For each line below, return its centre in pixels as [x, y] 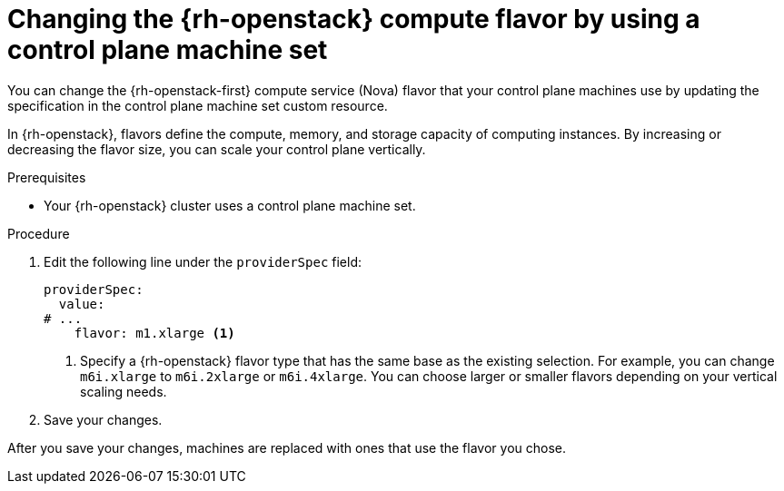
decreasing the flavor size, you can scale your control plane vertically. [217, 149]
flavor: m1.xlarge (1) [154, 333]
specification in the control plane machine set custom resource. [198, 105]
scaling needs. [124, 391]
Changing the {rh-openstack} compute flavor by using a [354, 19]
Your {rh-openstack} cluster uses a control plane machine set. [230, 205]
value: [82, 304]
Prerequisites [47, 177]
